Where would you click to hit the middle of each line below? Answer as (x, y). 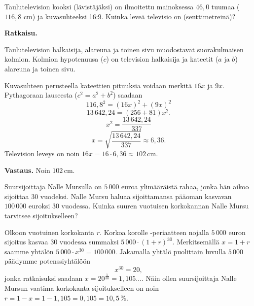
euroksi (39, 206)
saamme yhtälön (29, 251)
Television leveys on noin (42, 153)
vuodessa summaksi (89, 242)
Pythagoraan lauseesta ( (41, 95)
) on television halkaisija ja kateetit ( (162, 59)
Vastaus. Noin (27, 170)
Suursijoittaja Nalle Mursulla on (53, 187)
